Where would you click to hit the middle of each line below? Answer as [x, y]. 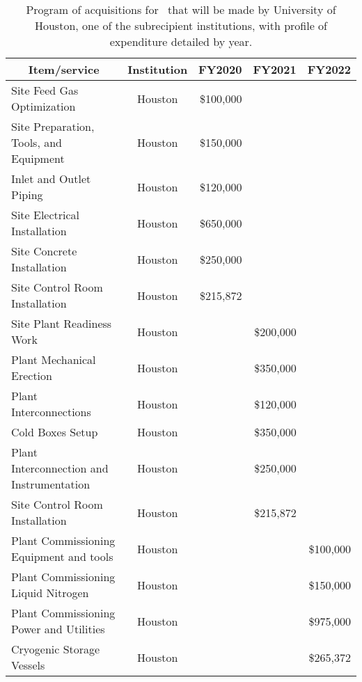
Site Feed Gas [45, 90]
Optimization [44, 106]
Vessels [28, 665]
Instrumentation [51, 484]
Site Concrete [44, 251]
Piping [27, 195]
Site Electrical [46, 215]
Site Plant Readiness [62, 323]
